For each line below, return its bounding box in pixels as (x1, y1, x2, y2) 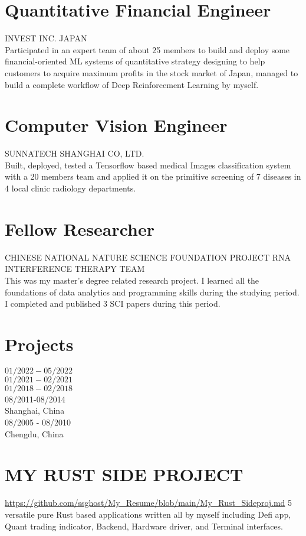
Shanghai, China (5, 404, 65, 417)
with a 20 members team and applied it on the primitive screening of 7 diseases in (5, 170, 301, 183)
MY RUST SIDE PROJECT (5, 462, 244, 486)
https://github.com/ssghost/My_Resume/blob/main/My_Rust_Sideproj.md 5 (5, 496, 292, 509)
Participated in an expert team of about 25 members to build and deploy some (5, 43, 290, 56)
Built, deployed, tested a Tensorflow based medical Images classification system (5, 158, 291, 171)
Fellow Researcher (5, 216, 155, 241)
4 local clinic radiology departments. (5, 182, 136, 194)
